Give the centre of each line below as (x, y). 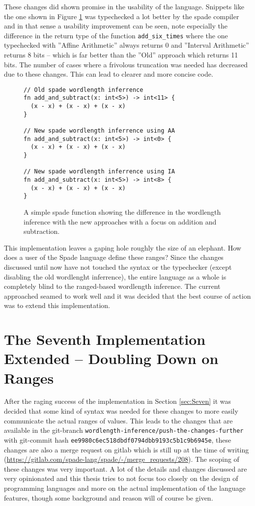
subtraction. (42, 231)
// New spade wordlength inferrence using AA (99, 131)
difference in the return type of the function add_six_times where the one (116, 35)
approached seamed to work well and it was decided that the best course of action (127, 295)
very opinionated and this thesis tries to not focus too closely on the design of (121, 478)
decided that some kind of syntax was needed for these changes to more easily (121, 411)
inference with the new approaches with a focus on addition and (120, 221)
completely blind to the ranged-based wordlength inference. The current (112, 286)
